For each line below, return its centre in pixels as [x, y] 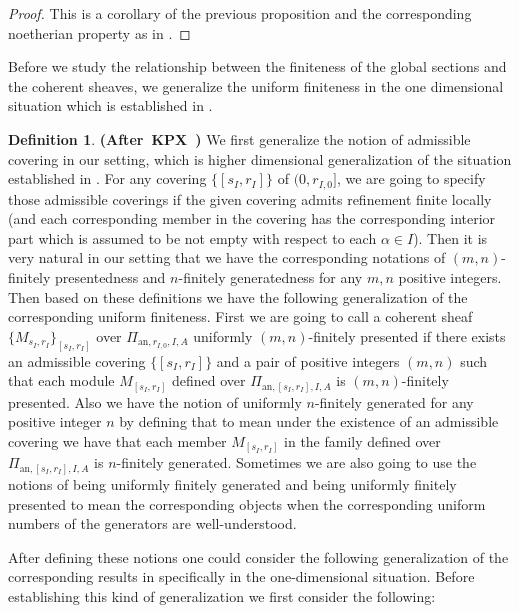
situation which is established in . [110, 105]
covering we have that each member [117, 440]
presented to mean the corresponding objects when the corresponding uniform [247, 503]
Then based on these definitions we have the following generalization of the [238, 296]
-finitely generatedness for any [270, 276]
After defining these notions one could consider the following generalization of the [258, 556]
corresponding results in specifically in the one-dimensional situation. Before [241, 576]
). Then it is [450, 237]
